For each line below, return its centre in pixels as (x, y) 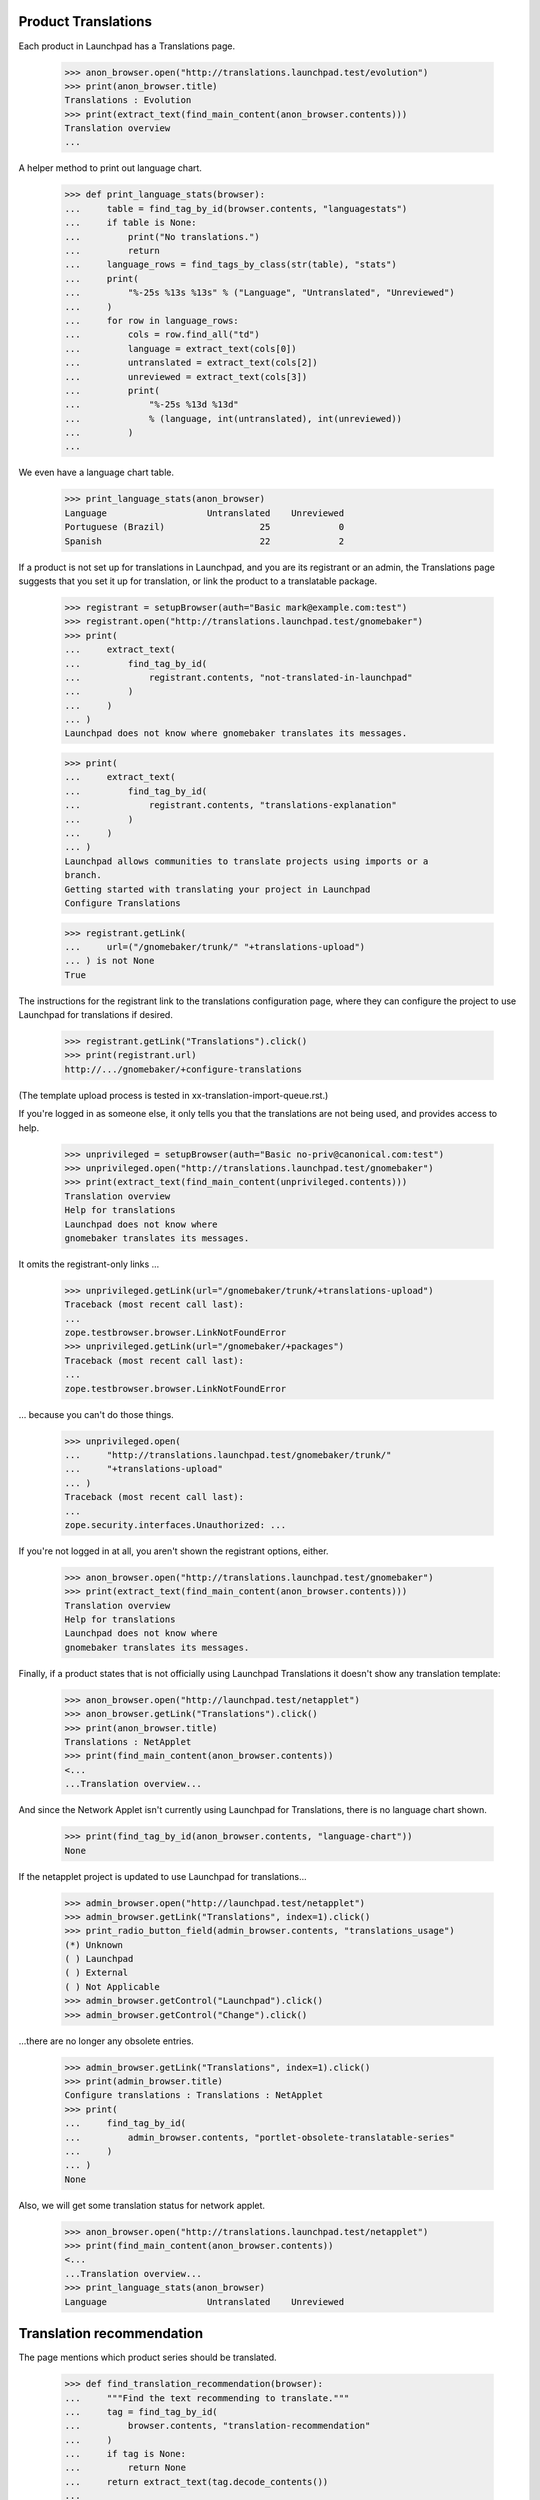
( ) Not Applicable (112, 1986)
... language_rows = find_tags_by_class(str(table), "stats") (230, 264)
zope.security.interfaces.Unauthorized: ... (175, 1524)
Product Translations (85, 21)
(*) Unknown (94, 1944)
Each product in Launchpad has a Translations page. (127, 46)
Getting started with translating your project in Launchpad (217, 889)
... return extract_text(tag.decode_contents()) (196, 2481)
